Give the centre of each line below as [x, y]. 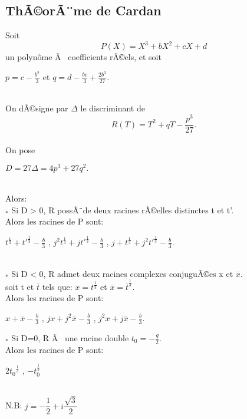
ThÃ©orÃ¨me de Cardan [83, 10]
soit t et [20, 286]
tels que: [57, 286]
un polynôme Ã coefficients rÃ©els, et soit [83, 57]
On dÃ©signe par [37, 108]
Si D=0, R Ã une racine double [70, 337]
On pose [20, 149]
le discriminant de [113, 108]
